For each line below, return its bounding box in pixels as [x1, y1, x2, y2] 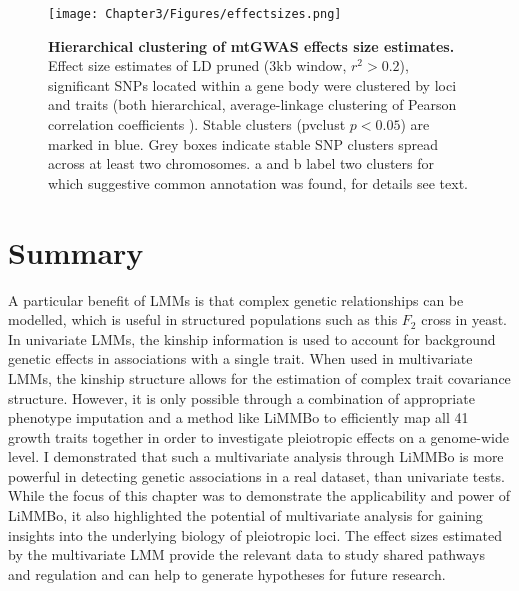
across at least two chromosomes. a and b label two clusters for [48, 153, 435, 174]
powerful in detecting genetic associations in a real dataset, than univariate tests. [8, 465, 505, 486]
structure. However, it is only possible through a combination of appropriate [8, 387, 475, 408]
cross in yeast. [421, 309, 507, 330]
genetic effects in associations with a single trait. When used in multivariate [8, 348, 473, 369]
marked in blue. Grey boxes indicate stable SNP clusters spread [48, 133, 439, 154]
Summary [8, 231, 144, 272]
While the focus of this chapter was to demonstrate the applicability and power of [8, 485, 511, 506]
